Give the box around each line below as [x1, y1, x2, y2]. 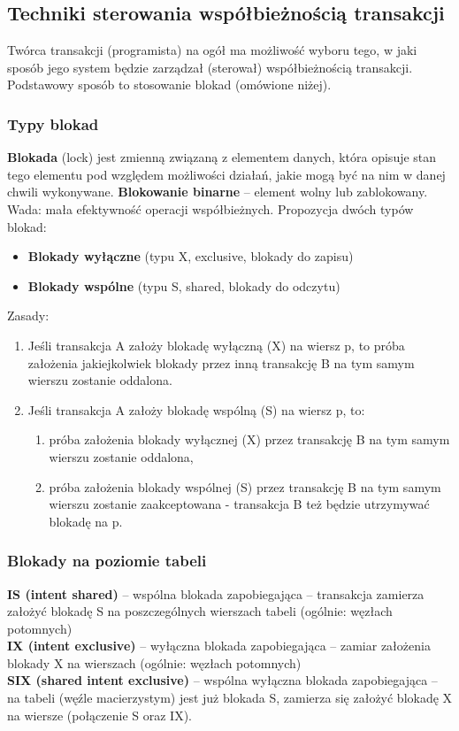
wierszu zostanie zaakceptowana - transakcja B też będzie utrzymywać [49, 495, 430, 513]
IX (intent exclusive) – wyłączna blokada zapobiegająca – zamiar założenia [7, 636, 431, 655]
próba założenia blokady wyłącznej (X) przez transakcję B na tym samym [49, 430, 450, 449]
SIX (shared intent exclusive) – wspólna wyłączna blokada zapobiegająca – [7, 671, 438, 689]
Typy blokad [7, 112, 99, 135]
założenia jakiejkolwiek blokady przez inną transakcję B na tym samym [27, 353, 415, 372]
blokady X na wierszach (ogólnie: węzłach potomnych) [7, 653, 302, 672]
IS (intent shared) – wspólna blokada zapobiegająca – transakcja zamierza [7, 584, 425, 603]
